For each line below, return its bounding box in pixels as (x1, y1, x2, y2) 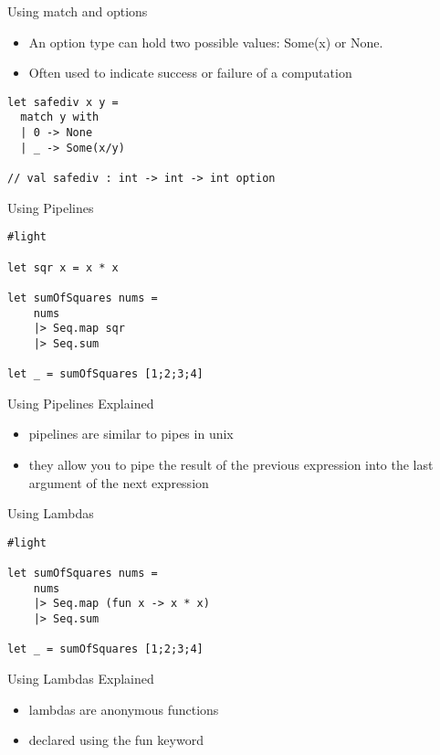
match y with (20, 111, 100, 124)
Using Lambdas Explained (7, 669, 154, 688)
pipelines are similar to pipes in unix (28, 424, 234, 443)
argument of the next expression (28, 473, 209, 492)
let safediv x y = (7, 95, 119, 109)
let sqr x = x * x (7, 261, 119, 274)
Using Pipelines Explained (7, 393, 154, 412)
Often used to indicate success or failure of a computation (28, 63, 352, 82)
